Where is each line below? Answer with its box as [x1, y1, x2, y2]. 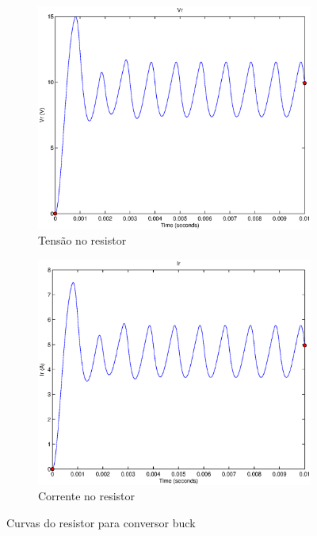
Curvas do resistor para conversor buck [6, 515, 196, 531]
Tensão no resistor [38, 232, 127, 249]
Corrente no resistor [38, 488, 136, 504]
